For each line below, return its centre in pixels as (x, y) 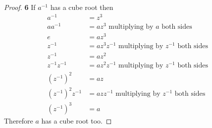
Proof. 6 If (20, 7)
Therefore (19, 120)
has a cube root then (82, 7)
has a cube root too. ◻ (77, 120)
